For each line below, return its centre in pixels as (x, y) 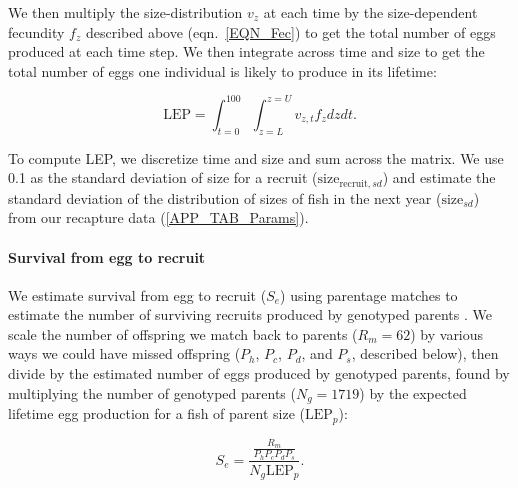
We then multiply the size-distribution (125, 12)
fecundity (36, 31)
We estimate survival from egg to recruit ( (137, 294)
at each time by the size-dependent (370, 12)
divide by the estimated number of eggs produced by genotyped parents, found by (259, 373)
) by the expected (413, 392)
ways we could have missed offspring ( (124, 353)
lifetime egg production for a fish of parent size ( (156, 413)
